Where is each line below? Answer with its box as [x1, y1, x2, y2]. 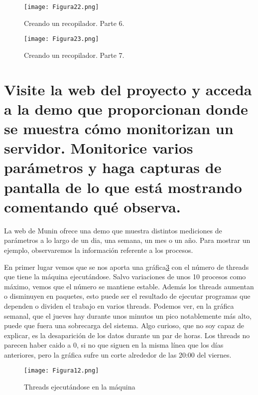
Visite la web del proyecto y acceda [4, 79, 252, 99]
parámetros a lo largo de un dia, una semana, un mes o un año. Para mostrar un [4, 235, 251, 245]
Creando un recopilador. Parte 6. [24, 17, 125, 28]
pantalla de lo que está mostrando [4, 177, 242, 197]
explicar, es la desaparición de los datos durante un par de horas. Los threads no [4, 330, 250, 340]
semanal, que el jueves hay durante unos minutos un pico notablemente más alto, [4, 310, 252, 321]
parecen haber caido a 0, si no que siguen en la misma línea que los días [4, 340, 224, 350]
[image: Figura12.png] [24, 367, 99, 375]
